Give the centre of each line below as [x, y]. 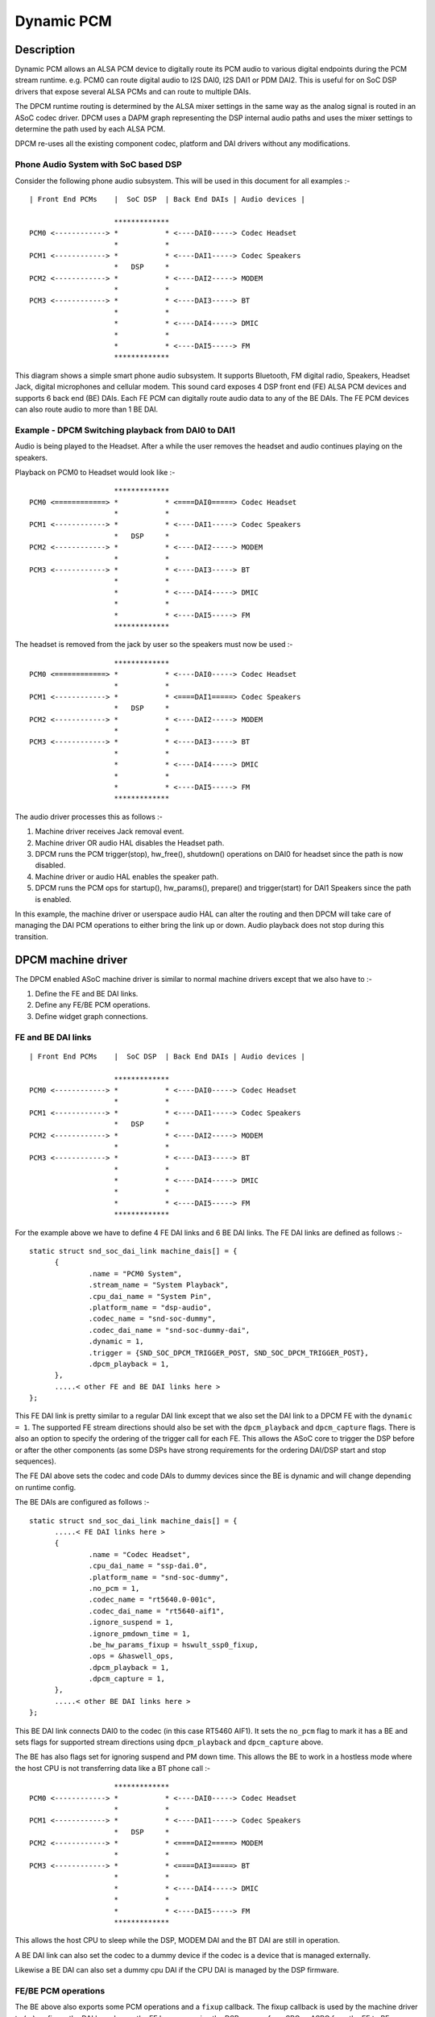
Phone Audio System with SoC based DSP [99, 165]
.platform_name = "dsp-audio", [151, 1307]
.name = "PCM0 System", [136, 1274]
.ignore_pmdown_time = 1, [140, 1633]
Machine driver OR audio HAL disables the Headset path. [130, 842]
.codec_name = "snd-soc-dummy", [153, 1319]
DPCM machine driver [71, 960]
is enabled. [53, 899]
